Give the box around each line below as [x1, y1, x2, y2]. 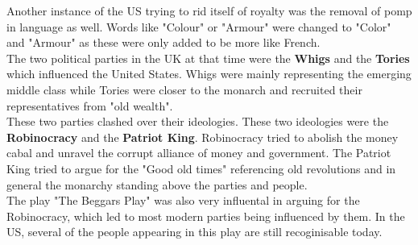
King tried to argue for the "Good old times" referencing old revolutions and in [6, 160, 396, 176]
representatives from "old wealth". [6, 97, 173, 114]
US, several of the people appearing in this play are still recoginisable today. [6, 223, 383, 240]
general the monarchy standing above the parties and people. [6, 176, 308, 193]
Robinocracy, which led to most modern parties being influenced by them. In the [6, 207, 405, 224]
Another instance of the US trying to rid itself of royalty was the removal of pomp [6, 2, 412, 19]
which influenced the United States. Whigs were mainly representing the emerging [6, 65, 412, 82]
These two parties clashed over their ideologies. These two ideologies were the [6, 113, 389, 130]
